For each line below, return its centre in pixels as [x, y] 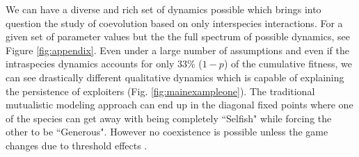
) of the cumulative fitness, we [288, 64]
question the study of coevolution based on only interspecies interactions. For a [174, 23]
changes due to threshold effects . [77, 145]
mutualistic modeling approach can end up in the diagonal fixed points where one [179, 105]
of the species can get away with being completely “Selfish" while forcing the [169, 118]
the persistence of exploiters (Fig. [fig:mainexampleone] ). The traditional [160, 91]
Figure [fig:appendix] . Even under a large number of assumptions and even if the [177, 50]
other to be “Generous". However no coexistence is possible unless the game [167, 132]
